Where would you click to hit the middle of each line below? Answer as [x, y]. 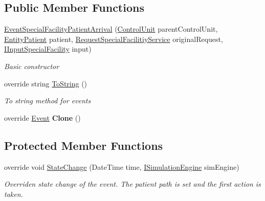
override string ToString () [46, 83]
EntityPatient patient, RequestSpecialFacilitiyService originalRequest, [114, 39]
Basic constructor [32, 66]
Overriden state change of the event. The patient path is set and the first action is [132, 184]
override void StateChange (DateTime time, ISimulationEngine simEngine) [122, 166]
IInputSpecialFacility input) [48, 49]
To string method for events [48, 100]
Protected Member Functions [84, 145]
